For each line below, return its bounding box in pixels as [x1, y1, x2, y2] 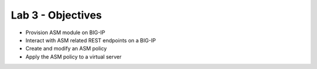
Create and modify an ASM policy [25, 45, 107, 52]
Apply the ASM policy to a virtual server [25, 53, 122, 60]
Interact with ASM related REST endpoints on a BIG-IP [25, 37, 156, 43]
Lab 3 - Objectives [11, 9, 102, 21]
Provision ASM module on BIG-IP [25, 29, 106, 36]
